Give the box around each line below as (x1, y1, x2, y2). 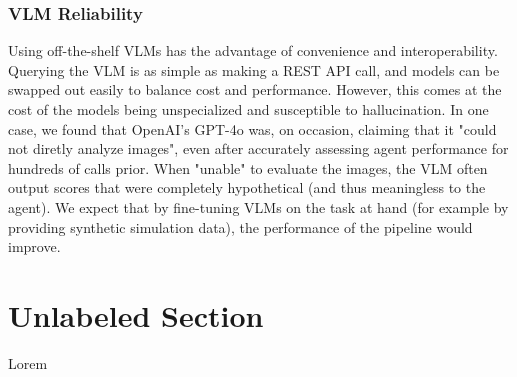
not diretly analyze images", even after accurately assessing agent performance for (8, 138, 509, 159)
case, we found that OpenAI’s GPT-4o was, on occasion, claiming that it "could (8, 118, 497, 139)
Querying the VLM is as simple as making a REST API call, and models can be (8, 59, 500, 80)
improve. (8, 236, 61, 257)
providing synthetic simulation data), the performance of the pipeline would (8, 216, 473, 237)
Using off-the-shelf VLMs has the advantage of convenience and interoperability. (8, 40, 498, 61)
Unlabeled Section (8, 294, 264, 335)
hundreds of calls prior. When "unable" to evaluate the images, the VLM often (8, 157, 488, 178)
